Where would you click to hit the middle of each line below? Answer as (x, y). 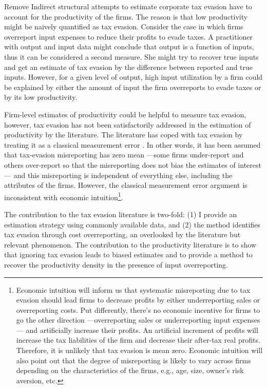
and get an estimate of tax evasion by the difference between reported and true (129, 67)
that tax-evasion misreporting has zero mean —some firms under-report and (124, 155)
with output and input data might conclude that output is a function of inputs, (129, 47)
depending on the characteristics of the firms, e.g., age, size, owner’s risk (130, 370)
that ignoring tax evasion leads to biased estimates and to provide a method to (128, 254)
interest (250, 164)
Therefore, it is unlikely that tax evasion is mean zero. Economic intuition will (139, 350)
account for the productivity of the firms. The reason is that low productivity (126, 16)
